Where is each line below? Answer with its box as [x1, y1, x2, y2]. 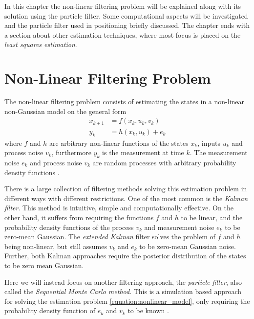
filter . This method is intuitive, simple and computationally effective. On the [4, 203, 233, 213]
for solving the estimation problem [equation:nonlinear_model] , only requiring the [4, 296, 250, 306]
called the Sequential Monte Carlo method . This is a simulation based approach [4, 286, 242, 296]
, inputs [197, 137, 221, 148]
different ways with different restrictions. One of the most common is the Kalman [4, 193, 248, 203]
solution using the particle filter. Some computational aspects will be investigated [4, 10, 248, 21]
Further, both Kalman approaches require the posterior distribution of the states [4, 251, 246, 261]
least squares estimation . [4, 39, 77, 49]
